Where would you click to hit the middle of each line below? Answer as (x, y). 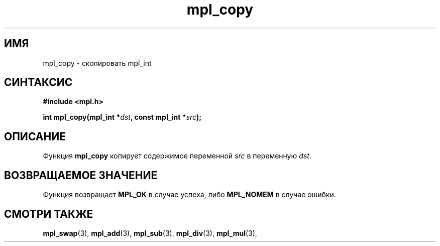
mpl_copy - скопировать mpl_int (97, 63)
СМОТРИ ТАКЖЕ (49, 214)
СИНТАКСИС (38, 83)
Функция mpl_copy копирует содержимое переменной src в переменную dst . (177, 156)
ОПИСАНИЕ (35, 136)
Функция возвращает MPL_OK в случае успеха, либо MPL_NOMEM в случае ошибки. (189, 195)
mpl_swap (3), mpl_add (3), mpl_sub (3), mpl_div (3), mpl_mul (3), (150, 233)
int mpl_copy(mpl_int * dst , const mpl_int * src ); (122, 117)
